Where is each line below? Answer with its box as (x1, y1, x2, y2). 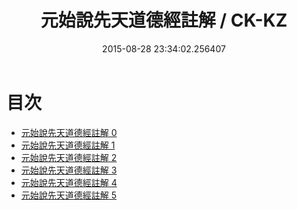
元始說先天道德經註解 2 (20, 151, 118, 163)
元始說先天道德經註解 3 (20, 164, 118, 176)
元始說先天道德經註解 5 (20, 189, 118, 201)
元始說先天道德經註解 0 (20, 126, 118, 138)
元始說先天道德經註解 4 (20, 176, 118, 188)
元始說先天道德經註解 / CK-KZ (40, 9, 288, 32)
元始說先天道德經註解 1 (20, 139, 116, 151)
